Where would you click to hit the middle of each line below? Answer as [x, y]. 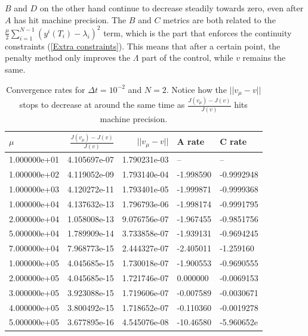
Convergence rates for [46, 89]
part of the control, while [187, 57]
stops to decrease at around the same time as [102, 105]
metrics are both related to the [219, 19]
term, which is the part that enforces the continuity [198, 32]
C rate [233, 141]
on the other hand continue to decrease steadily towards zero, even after [172, 8]
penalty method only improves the [68, 57]
